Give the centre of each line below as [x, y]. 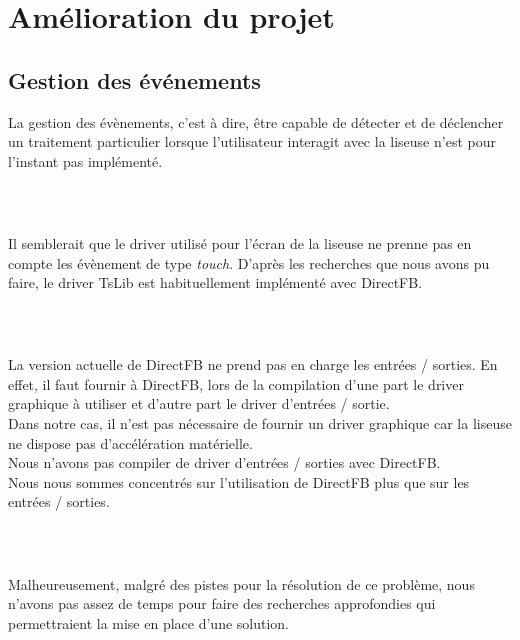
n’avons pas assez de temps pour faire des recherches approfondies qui [222, 603]
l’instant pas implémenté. [85, 160]
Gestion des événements [134, 79]
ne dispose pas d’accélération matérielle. [130, 442]
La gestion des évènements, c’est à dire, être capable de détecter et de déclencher [256, 121]
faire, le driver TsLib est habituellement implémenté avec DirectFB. [215, 282]
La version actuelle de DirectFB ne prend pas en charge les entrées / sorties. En [253, 364]
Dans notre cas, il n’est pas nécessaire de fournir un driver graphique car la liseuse [260, 423]
